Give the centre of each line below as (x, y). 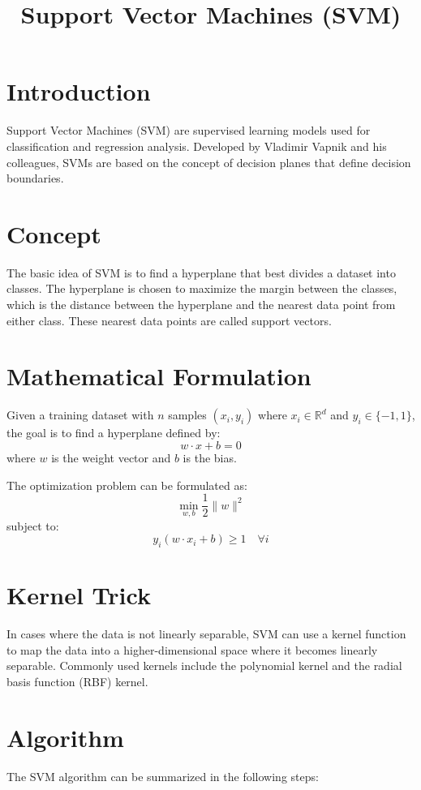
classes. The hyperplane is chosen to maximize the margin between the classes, (202, 288)
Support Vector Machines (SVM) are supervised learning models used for (189, 130)
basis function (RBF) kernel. (77, 682)
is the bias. (210, 457)
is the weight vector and (111, 457)
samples (187, 415)
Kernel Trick (79, 595)
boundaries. (35, 178)
